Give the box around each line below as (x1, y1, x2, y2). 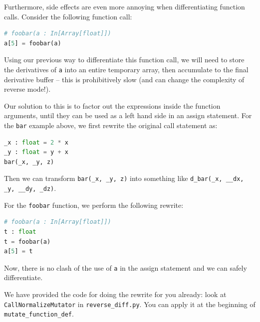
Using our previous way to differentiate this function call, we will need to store (4, 54, 245, 65)
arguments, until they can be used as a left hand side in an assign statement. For (4, 110, 252, 121)
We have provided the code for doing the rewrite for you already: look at (4, 289, 227, 300)
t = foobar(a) (4, 238, 51, 245)
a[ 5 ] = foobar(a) (4, 39, 61, 47)
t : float (4, 228, 36, 235)
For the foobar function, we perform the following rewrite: (4, 199, 184, 210)
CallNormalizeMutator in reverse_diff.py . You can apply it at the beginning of (4, 299, 256, 309)
